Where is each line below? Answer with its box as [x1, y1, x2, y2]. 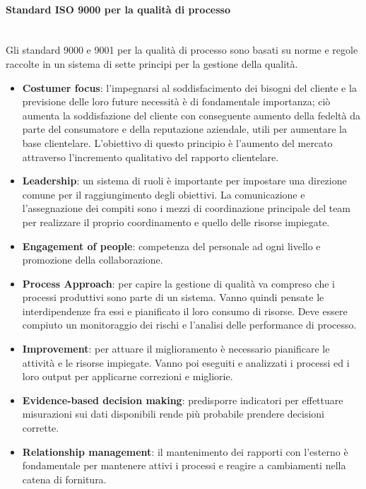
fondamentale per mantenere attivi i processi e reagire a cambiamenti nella [22, 458, 346, 473]
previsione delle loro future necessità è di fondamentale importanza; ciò [22, 94, 331, 109]
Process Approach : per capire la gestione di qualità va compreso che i [22, 276, 336, 290]
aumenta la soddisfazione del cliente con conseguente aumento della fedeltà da [22, 107, 360, 122]
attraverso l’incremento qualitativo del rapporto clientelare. [22, 149, 279, 164]
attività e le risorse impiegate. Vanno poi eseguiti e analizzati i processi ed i [22, 355, 350, 370]
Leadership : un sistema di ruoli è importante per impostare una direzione [22, 173, 347, 188]
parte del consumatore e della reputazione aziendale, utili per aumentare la [22, 122, 347, 136]
